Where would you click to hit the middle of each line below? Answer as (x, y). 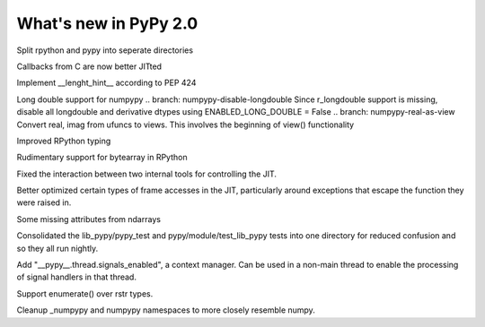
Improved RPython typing (64, 141)
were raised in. (44, 202)
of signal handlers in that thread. (76, 277)
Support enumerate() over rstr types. (85, 293)
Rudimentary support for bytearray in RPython (102, 158)
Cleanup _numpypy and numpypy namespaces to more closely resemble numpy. (166, 310)
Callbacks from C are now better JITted (89, 66)
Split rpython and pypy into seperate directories (105, 50)
